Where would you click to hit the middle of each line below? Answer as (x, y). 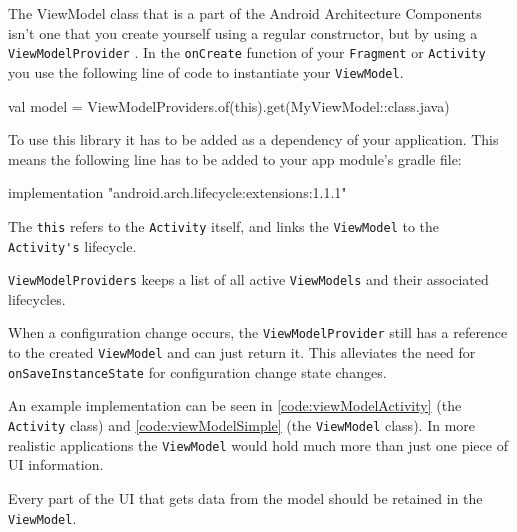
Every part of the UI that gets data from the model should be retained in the (245, 497)
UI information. (56, 464)
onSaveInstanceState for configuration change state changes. (197, 371)
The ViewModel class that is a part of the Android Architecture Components (245, 13)
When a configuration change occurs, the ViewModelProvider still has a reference (258, 332)
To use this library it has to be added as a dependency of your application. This (253, 139)
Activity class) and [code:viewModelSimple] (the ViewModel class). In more (241, 425)
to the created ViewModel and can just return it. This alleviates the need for (242, 352)
